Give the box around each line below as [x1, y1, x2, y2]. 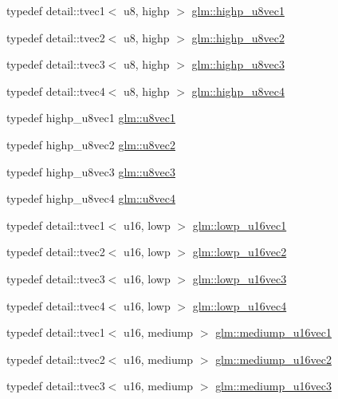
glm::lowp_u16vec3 [192, 270, 287, 286]
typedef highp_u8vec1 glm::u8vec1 [6, 109, 175, 126]
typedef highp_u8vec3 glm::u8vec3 [6, 163, 175, 180]
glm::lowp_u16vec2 [192, 243, 287, 260]
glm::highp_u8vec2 [191, 29, 285, 45]
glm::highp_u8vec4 [191, 82, 285, 99]
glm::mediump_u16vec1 [215, 324, 332, 341]
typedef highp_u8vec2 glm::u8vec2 [6, 136, 175, 152]
